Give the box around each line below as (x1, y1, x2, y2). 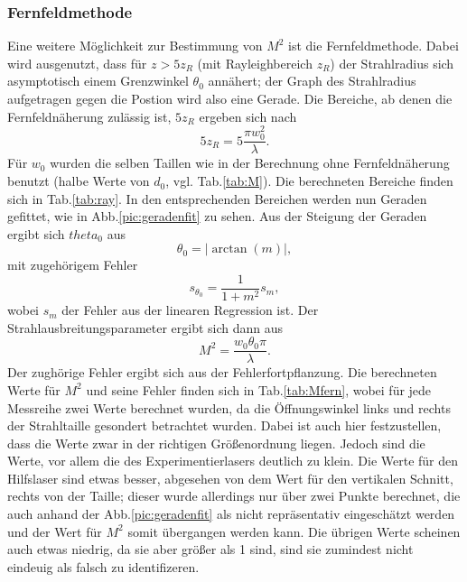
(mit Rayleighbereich (197, 53, 313, 72)
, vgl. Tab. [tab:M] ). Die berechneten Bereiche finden (165, 171, 453, 190)
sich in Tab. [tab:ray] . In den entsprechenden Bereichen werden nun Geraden (7, 189, 427, 208)
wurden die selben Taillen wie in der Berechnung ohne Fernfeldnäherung (50, 153, 450, 172)
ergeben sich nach (199, 106, 297, 125)
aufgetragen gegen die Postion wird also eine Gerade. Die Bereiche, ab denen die (7, 89, 453, 107)
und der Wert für (7, 522, 102, 540)
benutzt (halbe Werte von (7, 171, 150, 190)
